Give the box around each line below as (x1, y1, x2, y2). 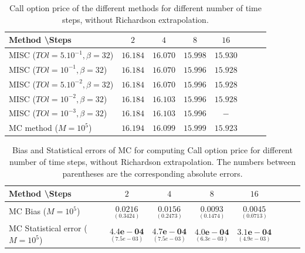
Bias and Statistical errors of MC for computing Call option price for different (12, 144, 293, 156)
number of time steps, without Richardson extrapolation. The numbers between (9, 155, 296, 167)
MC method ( (9, 122, 58, 134)
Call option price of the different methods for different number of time (9, 2, 262, 14)
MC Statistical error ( (9, 222, 87, 234)
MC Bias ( (9, 205, 47, 217)
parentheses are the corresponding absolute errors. (62, 167, 243, 179)
